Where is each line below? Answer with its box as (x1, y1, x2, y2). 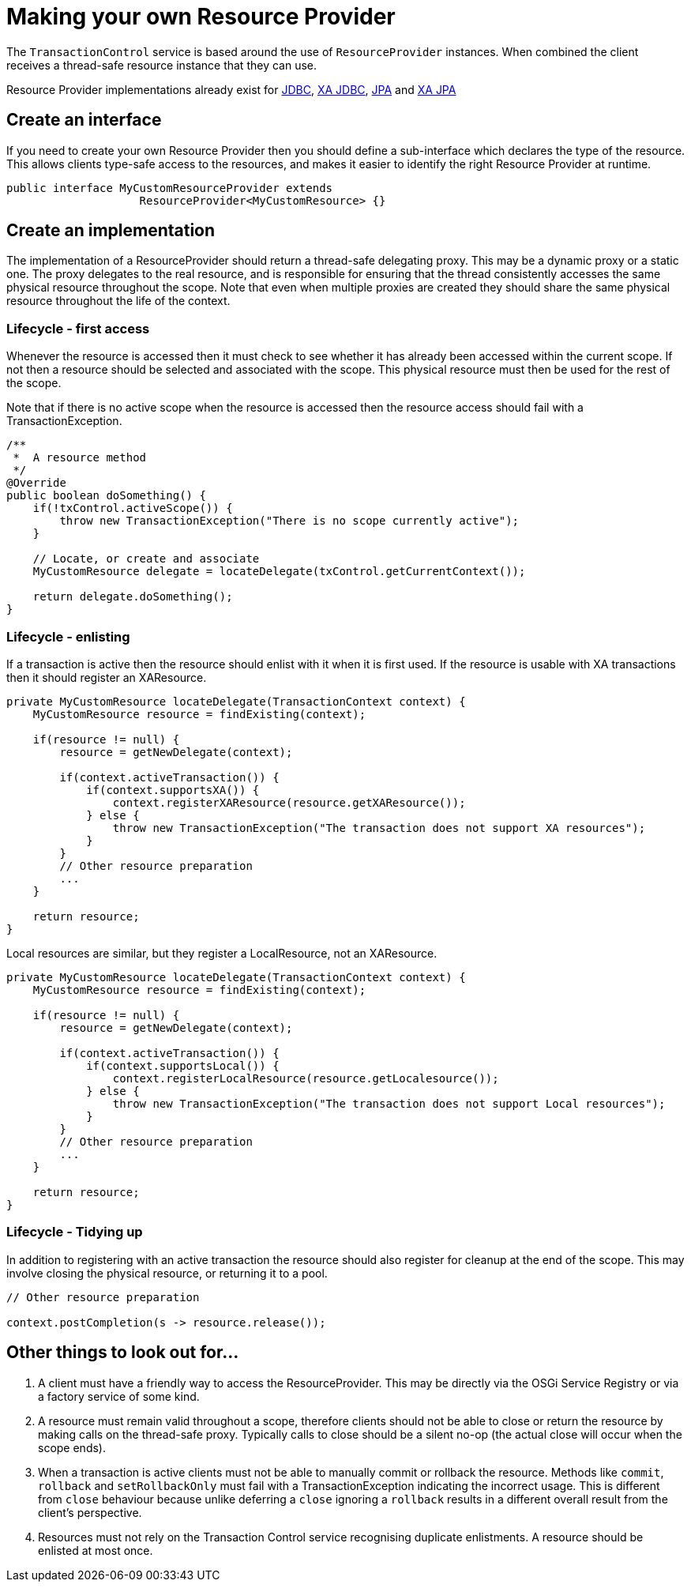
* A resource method (13, 451, 147, 465)
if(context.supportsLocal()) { (86, 1059, 280, 1072)
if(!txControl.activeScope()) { (32, 502, 233, 515)
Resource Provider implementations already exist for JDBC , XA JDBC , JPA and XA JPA (6, 82, 456, 96)
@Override (6, 476, 66, 490)
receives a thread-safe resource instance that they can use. (6, 58, 317, 72)
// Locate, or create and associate (32, 552, 260, 566)
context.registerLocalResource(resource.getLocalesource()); (112, 1071, 499, 1085)
